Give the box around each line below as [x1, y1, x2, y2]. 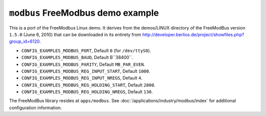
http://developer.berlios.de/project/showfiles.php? [142, 31, 244, 37]
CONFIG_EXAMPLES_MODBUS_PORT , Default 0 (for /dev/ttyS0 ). [21, 47, 151, 54]
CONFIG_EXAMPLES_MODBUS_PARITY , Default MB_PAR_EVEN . [21, 61, 145, 67]
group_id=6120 [9, 38, 40, 44]
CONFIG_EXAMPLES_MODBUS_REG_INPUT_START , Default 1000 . [21, 68, 150, 74]
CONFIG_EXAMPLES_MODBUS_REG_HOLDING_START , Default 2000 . [21, 82, 156, 88]
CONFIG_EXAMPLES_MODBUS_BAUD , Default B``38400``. [21, 55, 133, 60]
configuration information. [9, 105, 62, 111]
